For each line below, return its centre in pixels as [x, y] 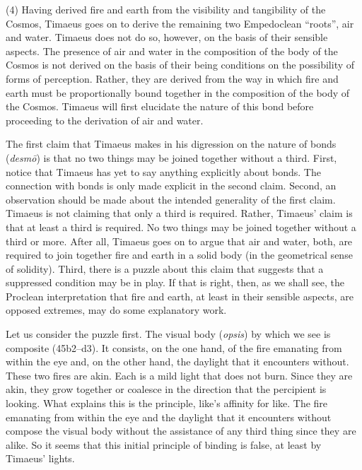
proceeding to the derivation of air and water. [105, 120]
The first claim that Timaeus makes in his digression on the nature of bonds [171, 144]
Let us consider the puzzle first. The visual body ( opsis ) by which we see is [168, 334]
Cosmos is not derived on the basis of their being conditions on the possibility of [180, 65]
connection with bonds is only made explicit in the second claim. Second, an [171, 186]
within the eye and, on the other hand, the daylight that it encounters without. [177, 362]
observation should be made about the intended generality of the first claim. [171, 199]
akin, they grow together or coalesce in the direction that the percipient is [166, 389]
